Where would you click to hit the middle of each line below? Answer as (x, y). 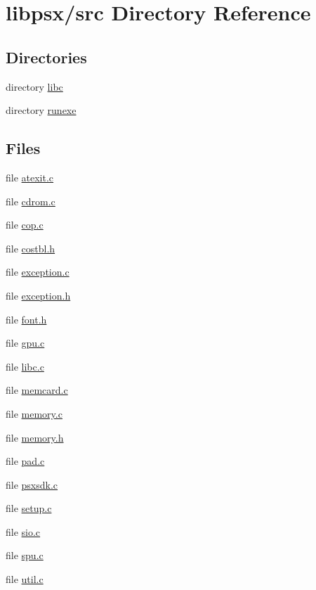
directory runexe (41, 110)
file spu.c (25, 555)
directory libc (34, 86)
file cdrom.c (31, 201)
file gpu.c (25, 343)
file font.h (26, 319)
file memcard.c (37, 390)
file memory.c (34, 413)
